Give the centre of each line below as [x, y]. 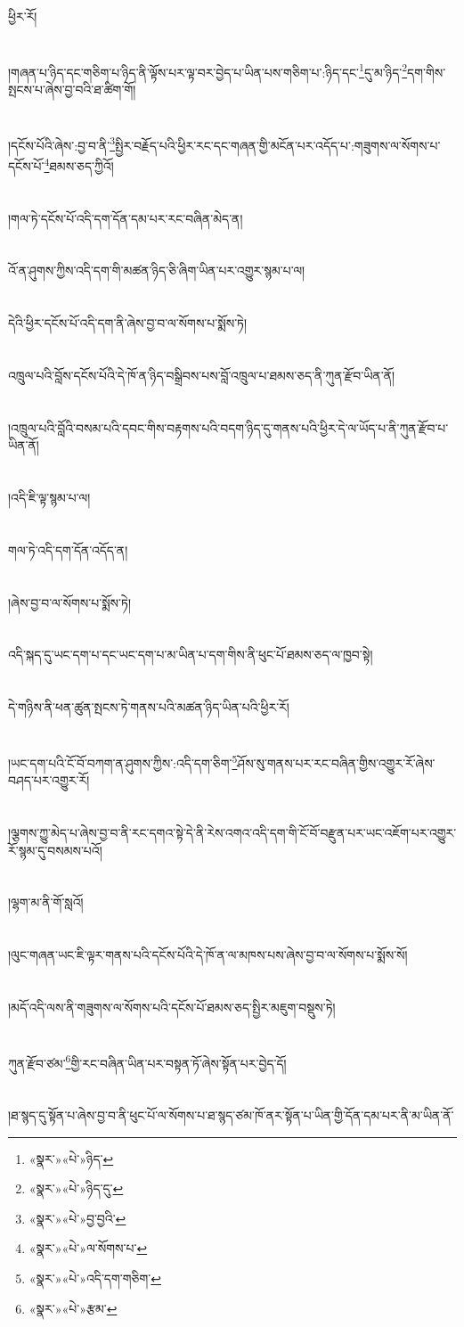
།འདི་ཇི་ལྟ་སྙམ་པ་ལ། [49, 497]
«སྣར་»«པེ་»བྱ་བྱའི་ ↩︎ [77, 1218]
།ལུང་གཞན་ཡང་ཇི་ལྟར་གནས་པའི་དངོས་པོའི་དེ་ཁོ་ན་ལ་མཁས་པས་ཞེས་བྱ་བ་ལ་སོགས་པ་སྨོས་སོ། [208, 955]
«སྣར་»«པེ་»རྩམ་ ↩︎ [73, 1308]
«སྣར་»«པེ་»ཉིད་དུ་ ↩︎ [76, 1188]
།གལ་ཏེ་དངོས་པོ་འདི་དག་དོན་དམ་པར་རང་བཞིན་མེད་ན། [126, 218]
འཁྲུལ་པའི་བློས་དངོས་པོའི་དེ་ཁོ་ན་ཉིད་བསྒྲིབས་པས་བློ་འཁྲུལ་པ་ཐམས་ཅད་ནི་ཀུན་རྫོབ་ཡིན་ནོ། [202, 375]
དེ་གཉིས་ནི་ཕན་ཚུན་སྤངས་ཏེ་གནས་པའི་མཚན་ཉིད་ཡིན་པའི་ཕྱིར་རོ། [149, 707]
